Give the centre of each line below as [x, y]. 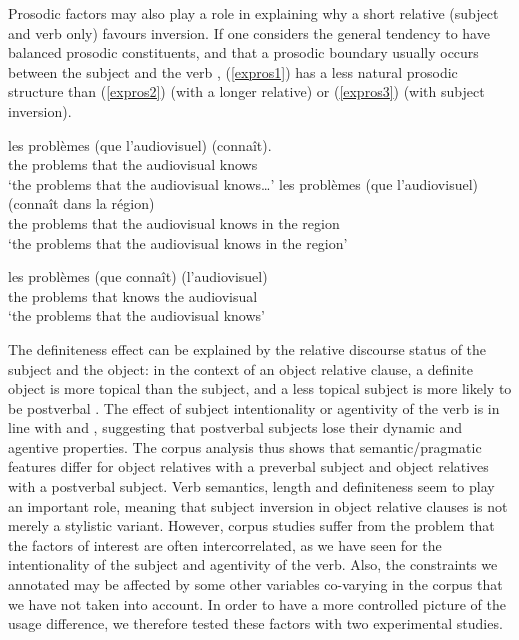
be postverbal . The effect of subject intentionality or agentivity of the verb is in [254, 407]
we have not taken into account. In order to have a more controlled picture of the [257, 603]
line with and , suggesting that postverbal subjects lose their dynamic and [235, 427]
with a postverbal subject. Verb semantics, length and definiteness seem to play [251, 486]
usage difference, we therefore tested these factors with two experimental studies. [255, 623]
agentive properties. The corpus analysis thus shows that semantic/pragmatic [245, 446]
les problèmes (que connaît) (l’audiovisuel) [138, 276]
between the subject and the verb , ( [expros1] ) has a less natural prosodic [233, 71]
